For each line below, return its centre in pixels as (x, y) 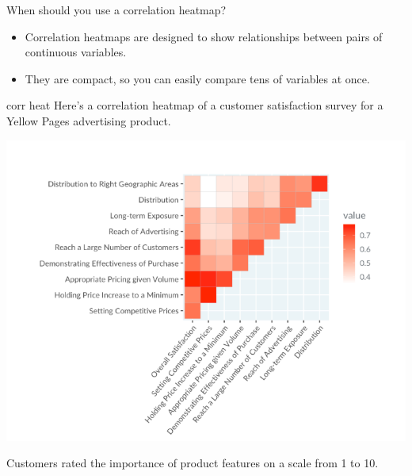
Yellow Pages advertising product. (89, 120)
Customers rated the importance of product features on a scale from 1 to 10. (193, 463)
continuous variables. (76, 52)
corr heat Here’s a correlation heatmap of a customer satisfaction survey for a (195, 105)
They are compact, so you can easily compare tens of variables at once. (197, 78)
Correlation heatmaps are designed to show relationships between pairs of (204, 36)
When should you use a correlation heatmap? (116, 10)
